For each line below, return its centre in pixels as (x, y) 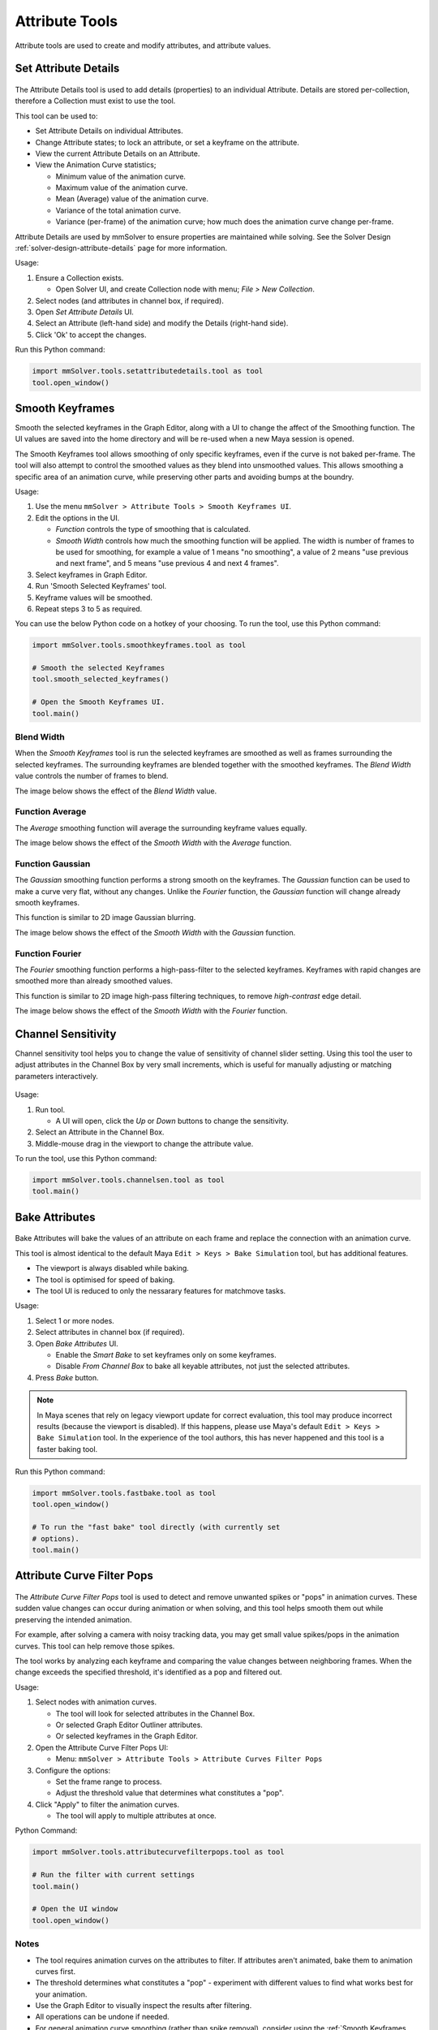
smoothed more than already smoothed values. (94, 981)
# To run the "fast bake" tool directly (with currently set (156, 1527)
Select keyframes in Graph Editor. (91, 574)
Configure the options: (73, 1770)
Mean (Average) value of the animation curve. (132, 199)
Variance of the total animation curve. (118, 210)
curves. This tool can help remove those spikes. (95, 1646)
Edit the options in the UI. (77, 518)
